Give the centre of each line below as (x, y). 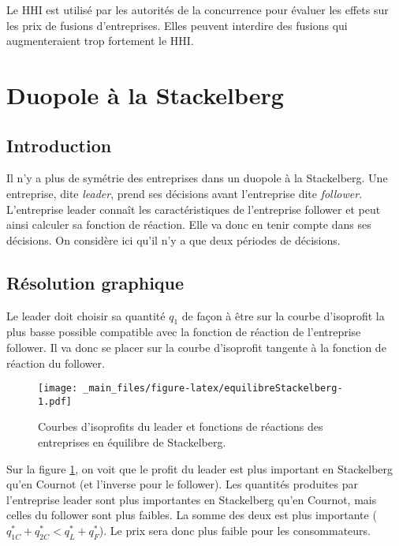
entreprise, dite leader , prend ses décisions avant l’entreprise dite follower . (185, 193)
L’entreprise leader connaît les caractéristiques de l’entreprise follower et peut (194, 209)
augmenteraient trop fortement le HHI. (100, 41)
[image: (58, 389)
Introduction (59, 145)
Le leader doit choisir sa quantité (86, 315)
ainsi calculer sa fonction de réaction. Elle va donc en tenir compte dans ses (189, 224)
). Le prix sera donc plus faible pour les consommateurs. (235, 530)
